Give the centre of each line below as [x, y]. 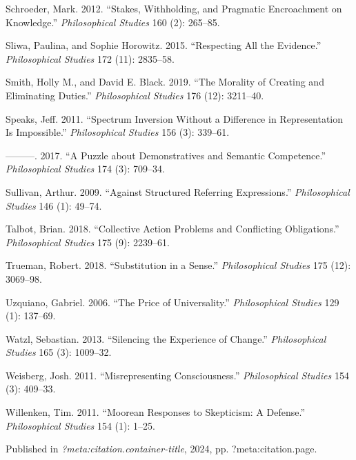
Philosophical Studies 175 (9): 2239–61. [88, 242]
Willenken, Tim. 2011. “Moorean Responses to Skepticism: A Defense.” [156, 412]
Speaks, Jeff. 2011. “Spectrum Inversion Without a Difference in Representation [175, 118]
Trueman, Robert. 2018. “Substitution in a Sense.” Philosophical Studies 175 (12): [178, 265]
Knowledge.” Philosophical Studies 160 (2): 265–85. [113, 22]
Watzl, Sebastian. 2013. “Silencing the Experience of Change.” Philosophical [166, 338]
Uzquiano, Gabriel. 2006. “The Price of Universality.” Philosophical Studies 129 [172, 302]
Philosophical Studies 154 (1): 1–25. [80, 425]
